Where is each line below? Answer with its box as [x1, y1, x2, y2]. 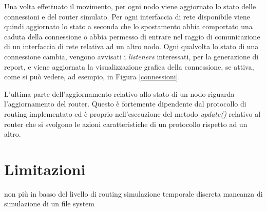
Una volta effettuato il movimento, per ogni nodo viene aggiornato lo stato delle [4, 1, 256, 11]
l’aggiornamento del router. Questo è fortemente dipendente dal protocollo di [4, 98, 246, 109]
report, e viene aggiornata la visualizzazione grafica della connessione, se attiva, [4, 61, 254, 72]
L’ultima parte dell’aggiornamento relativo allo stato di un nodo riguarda [4, 88, 235, 99]
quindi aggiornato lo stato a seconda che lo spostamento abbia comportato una [4, 21, 253, 32]
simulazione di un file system [4, 198, 94, 209]
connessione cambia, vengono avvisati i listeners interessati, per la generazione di [4, 51, 259, 61]
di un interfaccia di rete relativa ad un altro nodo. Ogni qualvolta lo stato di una [4, 41, 259, 52]
